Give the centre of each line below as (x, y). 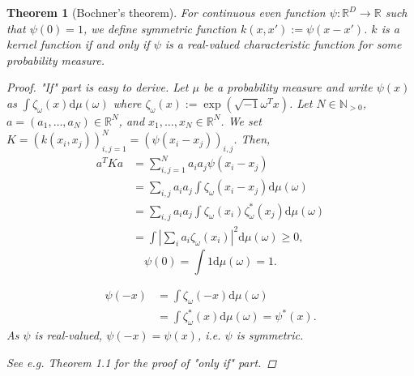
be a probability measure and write (288, 87)
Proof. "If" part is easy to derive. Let (98, 87)
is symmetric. (270, 335)
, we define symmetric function (160, 28)
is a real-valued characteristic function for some (283, 44)
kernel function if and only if (78, 44)
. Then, (252, 139)
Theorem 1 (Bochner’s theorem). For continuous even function (166, 12)
